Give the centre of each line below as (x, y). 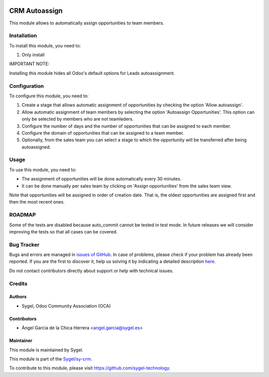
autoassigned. (36, 147)
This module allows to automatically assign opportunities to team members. (87, 23)
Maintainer (21, 341)
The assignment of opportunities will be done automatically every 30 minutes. (102, 179)
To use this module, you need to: (43, 170)
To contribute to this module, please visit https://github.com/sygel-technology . (90, 368)
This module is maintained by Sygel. (46, 350)
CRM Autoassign (36, 11)
